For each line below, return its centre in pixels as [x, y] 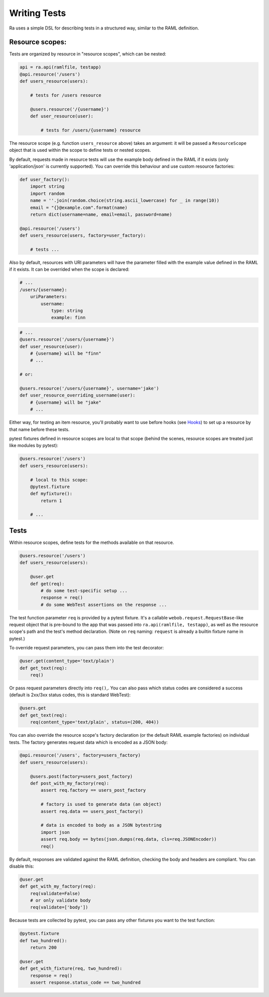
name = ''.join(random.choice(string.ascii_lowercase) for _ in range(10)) [125, 201]
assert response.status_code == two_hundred [85, 983]
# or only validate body [61, 901]
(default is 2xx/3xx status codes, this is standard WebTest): [70, 695]
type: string [67, 310]
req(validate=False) [55, 893]
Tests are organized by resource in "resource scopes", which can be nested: [88, 54]
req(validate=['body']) [59, 907]
